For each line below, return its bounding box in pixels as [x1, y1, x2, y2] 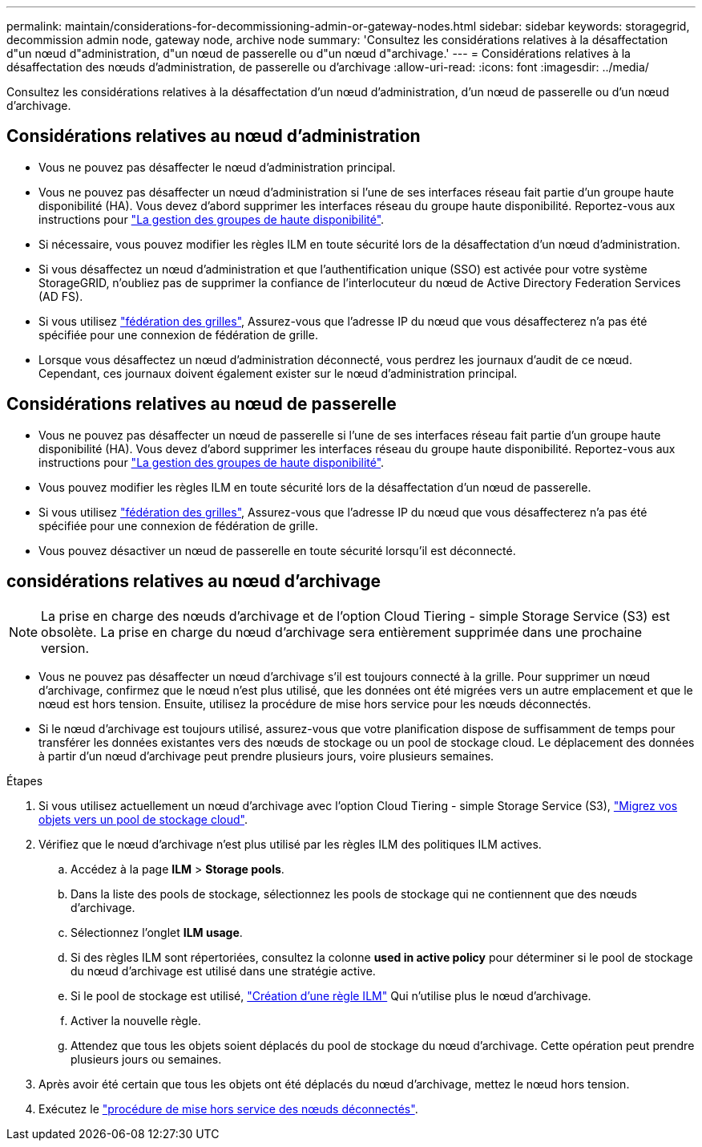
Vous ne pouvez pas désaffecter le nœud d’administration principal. [38, 160, 396, 174]
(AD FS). [38, 289, 83, 303]
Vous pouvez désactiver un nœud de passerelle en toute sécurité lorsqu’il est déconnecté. [38, 543, 516, 557]
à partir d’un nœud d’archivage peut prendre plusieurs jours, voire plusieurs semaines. [38, 748, 494, 763]
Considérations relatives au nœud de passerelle [6, 394, 397, 415]
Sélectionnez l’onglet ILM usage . [71, 925, 243, 939]
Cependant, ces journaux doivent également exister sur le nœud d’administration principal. [38, 366, 518, 380]
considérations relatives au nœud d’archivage [6, 571, 381, 592]
